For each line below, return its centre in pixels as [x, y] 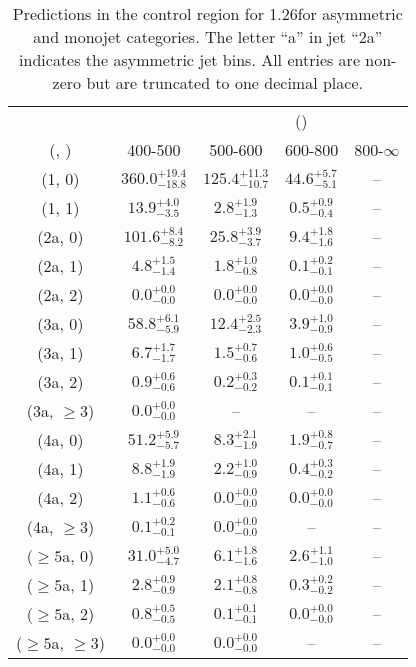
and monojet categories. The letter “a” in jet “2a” [208, 36]
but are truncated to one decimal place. [224, 82]
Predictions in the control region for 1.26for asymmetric [207, 13]
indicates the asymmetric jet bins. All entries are [189, 59]
